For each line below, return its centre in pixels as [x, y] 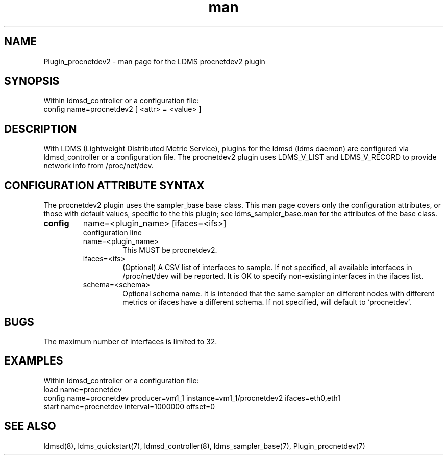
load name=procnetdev [83, 389]
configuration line [112, 233]
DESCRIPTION [41, 129]
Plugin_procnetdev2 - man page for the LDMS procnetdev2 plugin [154, 61]
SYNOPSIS [32, 81]
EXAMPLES [34, 361]
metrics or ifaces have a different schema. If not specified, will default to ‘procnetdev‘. [267, 302]
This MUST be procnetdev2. [170, 250]
